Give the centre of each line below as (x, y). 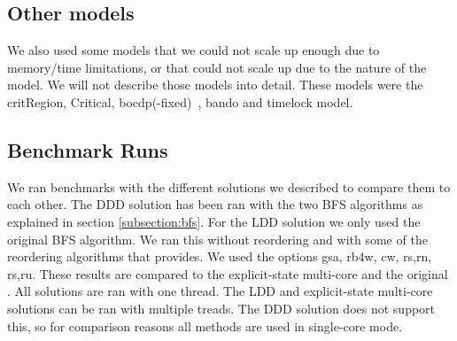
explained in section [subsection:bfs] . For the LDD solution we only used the (214, 221)
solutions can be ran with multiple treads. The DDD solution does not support (221, 308)
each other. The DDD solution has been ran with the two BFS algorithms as (215, 204)
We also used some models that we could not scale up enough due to (194, 50)
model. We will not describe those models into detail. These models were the (215, 85)
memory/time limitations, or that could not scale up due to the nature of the (217, 67)
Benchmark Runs (88, 149)
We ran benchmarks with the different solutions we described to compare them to (229, 186)
